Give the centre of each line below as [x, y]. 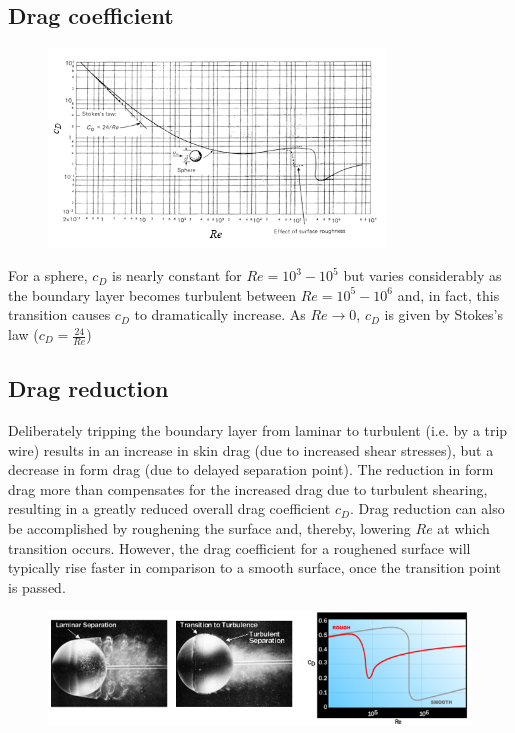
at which [463, 528]
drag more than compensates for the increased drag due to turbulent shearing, [248, 488]
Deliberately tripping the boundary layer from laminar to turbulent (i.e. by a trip [258, 430]
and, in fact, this [448, 294]
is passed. [37, 586]
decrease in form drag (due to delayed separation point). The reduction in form [251, 469]
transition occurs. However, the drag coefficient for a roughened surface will [239, 547]
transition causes [59, 314]
